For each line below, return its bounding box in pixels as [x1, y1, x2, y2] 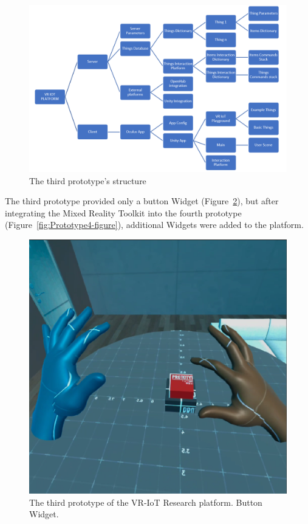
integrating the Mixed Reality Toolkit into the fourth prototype [5, 206, 242, 219]
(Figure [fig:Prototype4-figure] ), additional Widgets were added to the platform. [5, 218, 304, 231]
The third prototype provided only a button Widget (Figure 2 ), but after [5, 195, 279, 207]
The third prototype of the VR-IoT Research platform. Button [29, 495, 262, 508]
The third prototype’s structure [29, 174, 146, 187]
